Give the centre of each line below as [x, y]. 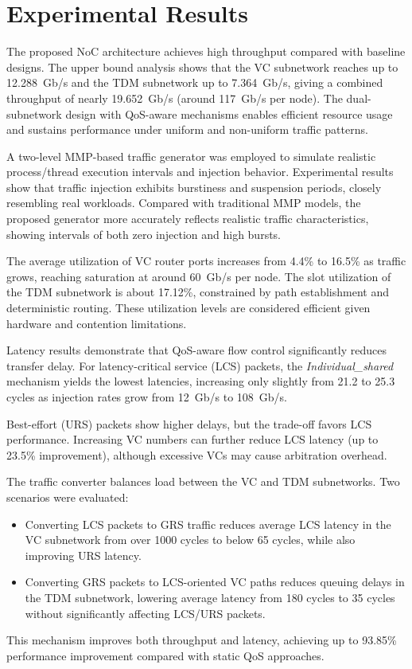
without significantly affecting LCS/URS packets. [145, 613]
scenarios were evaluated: [68, 497]
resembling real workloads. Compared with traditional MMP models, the [184, 203]
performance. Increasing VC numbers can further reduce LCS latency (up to [192, 439]
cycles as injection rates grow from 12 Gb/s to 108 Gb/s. [147, 397]
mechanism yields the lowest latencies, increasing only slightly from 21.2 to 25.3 [201, 381]
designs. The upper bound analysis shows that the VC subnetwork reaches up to [202, 67]
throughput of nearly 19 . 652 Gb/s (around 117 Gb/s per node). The [175, 98]
